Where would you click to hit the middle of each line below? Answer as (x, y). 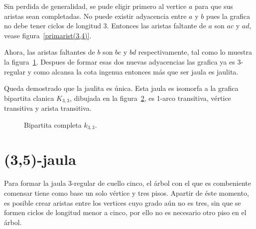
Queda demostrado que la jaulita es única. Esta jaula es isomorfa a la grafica (121, 88)
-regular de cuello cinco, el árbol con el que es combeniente (161, 183)
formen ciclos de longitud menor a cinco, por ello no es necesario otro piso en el (125, 212)
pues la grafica (228, 16)
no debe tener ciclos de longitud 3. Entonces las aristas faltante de (105, 26)
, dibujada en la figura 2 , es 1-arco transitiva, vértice (150, 98)
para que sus (214, 6)
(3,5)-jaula (40, 159)
